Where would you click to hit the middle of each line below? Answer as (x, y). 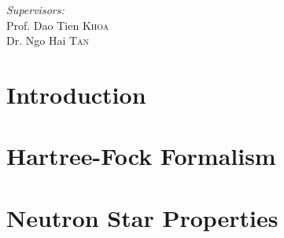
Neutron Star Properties (142, 217)
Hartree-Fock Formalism (141, 156)
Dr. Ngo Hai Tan (48, 40)
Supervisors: (35, 9)
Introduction (76, 94)
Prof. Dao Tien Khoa (58, 25)
